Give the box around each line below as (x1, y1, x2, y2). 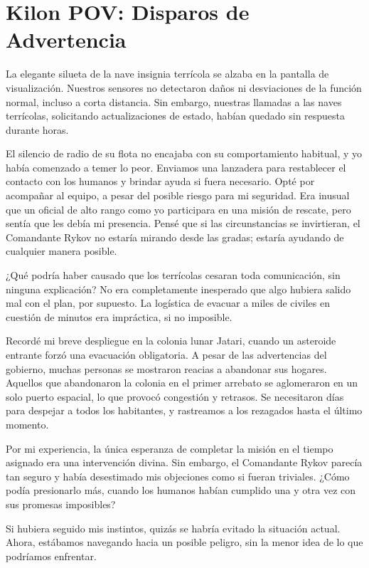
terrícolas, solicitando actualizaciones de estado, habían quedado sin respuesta (6, 108, 346, 123)
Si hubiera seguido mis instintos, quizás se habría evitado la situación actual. (6, 520, 341, 535)
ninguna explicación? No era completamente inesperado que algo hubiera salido (6, 281, 351, 296)
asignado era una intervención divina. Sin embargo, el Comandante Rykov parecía (6, 455, 363, 470)
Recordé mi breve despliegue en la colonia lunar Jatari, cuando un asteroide (6, 333, 336, 348)
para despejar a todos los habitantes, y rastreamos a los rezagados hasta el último (6, 403, 363, 418)
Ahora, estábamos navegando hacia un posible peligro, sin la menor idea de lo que (6, 535, 363, 549)
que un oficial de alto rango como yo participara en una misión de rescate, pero (6, 201, 351, 216)
